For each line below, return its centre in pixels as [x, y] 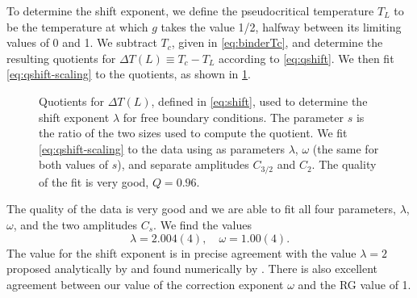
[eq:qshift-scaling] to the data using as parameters [162, 148]
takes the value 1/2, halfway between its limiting [281, 26]
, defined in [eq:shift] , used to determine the [259, 101]
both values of [74, 164]
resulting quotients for [61, 58]
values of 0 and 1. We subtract [82, 42]
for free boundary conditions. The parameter [234, 117]
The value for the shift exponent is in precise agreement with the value [181, 252]
